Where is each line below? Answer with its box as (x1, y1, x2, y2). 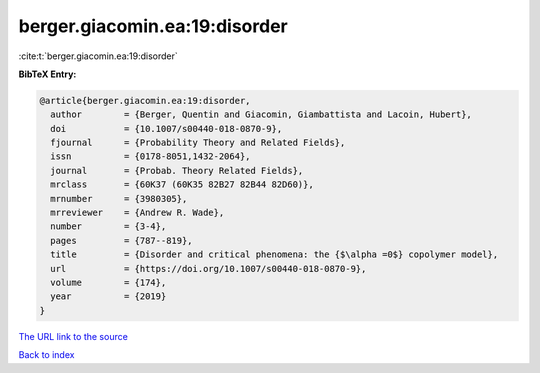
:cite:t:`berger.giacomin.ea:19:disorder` (18, 50, 179, 62)
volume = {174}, (50, 277, 167, 288)
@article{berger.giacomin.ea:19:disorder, (39, 95, 251, 106)
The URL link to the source (18, 330, 129, 342)
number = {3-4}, (50, 221, 167, 232)
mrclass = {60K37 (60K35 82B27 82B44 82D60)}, (50, 179, 314, 190)
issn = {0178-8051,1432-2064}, (50, 151, 251, 162)
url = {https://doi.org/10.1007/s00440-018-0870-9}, (50, 263, 367, 274)
